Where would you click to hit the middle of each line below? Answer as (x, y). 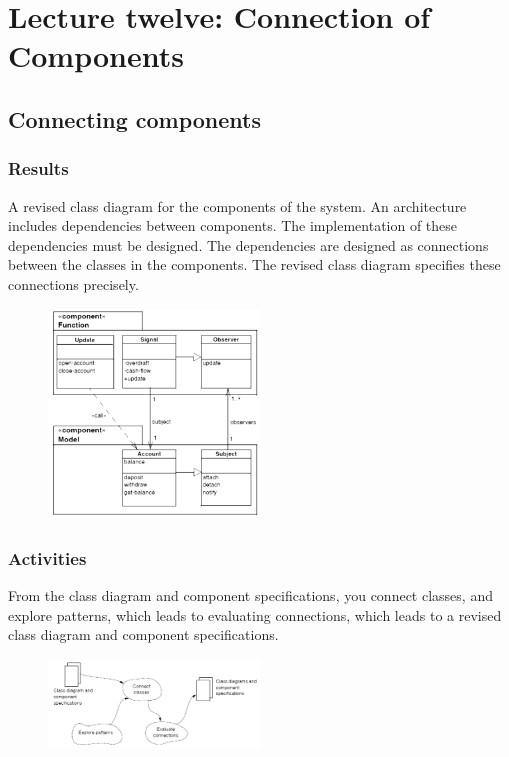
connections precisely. (73, 283)
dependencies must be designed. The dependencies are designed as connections (248, 244)
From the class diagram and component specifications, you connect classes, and (250, 595)
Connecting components (135, 118)
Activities (47, 557)
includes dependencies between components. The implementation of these (233, 225)
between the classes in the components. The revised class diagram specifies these (254, 264)
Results (38, 168)
